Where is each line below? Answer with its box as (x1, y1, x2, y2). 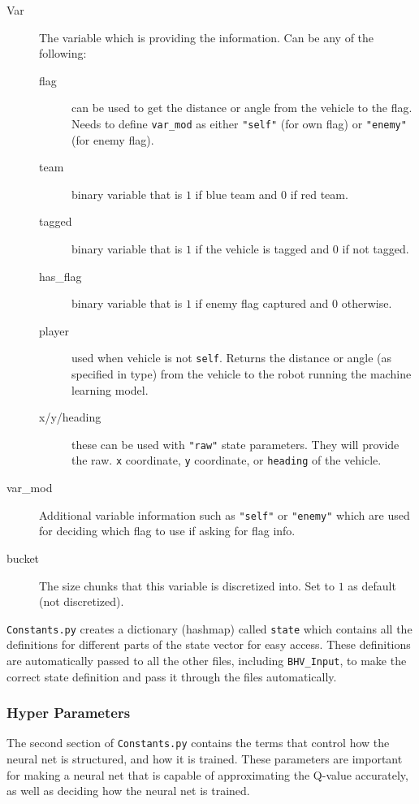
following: (39, 45, 87, 62)
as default (348, 577, 396, 594)
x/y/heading (39, 408, 102, 426)
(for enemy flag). (71, 131, 154, 148)
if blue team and (195, 185, 278, 202)
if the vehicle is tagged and (195, 240, 330, 257)
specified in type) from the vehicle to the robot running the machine (71, 365, 412, 383)
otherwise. (341, 295, 392, 312)
